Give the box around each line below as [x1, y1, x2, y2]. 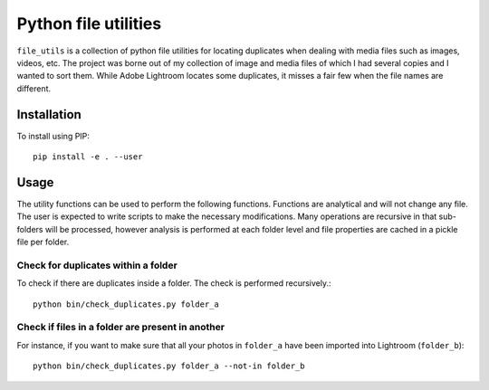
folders [16, 224, 43, 234]
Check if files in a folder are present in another [16, 321, 225, 334]
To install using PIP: [16, 130, 91, 141]
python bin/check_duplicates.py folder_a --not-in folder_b [33, 361, 305, 371]
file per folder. [16, 236, 70, 248]
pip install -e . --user [33, 152, 143, 162]
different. [16, 82, 52, 94]
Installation [16, 107, 81, 122]
